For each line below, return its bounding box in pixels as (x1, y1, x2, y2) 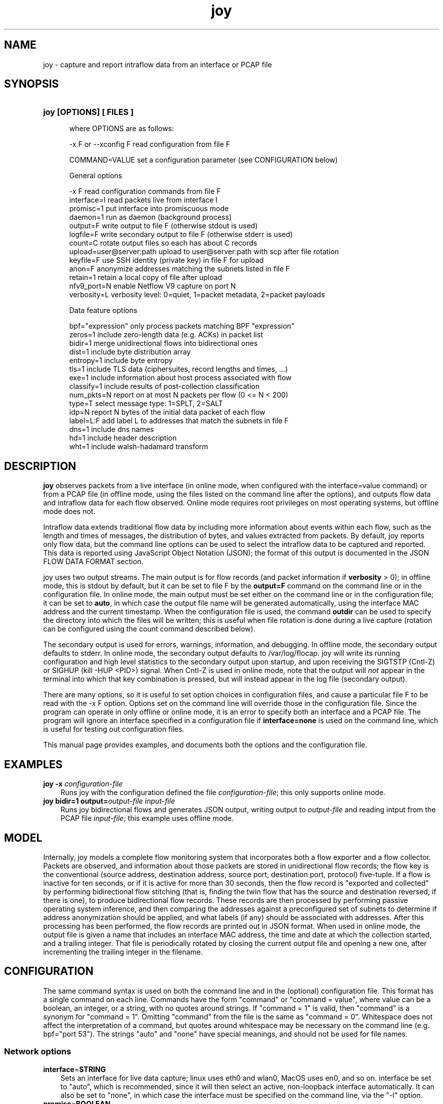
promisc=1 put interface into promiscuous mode (69, 204, 229, 213)
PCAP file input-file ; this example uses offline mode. (60, 814, 234, 823)
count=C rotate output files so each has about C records (69, 239, 257, 248)
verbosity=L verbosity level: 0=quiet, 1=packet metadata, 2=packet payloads (69, 290, 325, 299)
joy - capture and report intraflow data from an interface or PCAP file (43, 60, 272, 69)
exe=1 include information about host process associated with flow (69, 373, 292, 382)
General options (69, 171, 122, 180)
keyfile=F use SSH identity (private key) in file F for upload (69, 256, 264, 265)
